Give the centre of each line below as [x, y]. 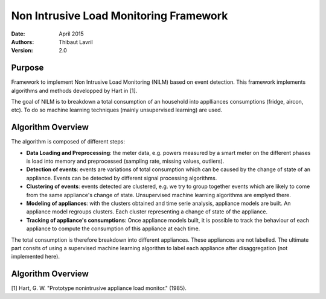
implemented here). [36, 257]
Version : [22, 51]
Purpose [27, 68]
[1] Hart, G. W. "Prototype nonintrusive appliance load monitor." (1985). [99, 288]
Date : [18, 34]
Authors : [23, 42]
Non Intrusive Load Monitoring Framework [120, 16]
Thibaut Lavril [76, 42]
